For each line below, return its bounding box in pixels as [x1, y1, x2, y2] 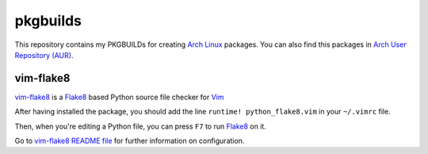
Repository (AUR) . [14, 50, 74, 60]
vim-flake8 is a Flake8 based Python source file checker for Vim [14, 92, 224, 102]
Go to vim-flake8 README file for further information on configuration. [14, 136, 245, 146]
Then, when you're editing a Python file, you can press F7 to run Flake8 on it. [14, 121, 267, 131]
